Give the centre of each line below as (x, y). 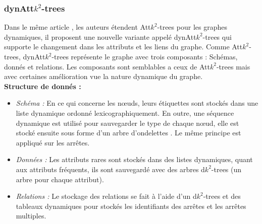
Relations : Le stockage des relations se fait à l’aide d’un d (106, 196)
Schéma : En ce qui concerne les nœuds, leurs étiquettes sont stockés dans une (137, 103)
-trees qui (217, 36)
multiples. (31, 216)
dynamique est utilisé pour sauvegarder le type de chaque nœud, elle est (127, 123)
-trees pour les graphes (192, 27)
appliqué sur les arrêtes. (53, 142)
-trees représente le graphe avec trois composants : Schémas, (145, 56)
